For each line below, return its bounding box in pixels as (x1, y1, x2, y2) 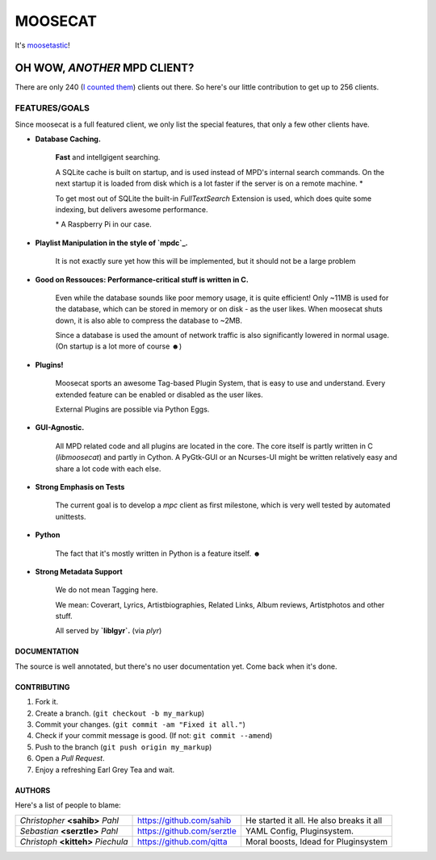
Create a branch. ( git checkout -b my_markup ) (35, 708, 205, 718)
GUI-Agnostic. (35, 423, 85, 432)
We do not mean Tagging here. (55, 585, 158, 595)
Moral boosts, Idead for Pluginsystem (245, 836, 388, 847)
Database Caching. (35, 134, 101, 144)
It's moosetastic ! (15, 40, 70, 50)
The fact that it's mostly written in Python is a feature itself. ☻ (55, 549, 262, 558)
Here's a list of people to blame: (15, 800, 121, 810)
